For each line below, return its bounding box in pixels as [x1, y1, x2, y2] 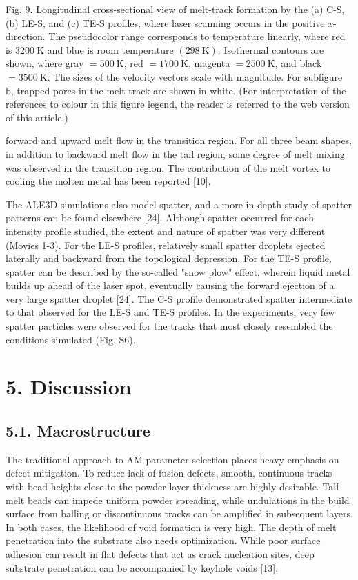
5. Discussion [6, 372, 132, 401]
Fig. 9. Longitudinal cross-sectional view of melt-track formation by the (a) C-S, [6, 2, 345, 16]
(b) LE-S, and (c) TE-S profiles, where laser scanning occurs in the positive [6, 15, 325, 30]
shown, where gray [6, 56, 84, 70]
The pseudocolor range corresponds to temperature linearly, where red [48, 29, 346, 43]
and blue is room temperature [47, 42, 174, 57]
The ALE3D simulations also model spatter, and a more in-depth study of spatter [6, 197, 352, 211]
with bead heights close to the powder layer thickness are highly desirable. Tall [6, 479, 339, 494]
